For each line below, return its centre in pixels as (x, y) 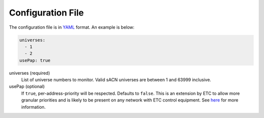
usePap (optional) (27, 86)
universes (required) (30, 73)
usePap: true (35, 60)
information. (33, 107)
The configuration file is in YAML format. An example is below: (72, 27)
